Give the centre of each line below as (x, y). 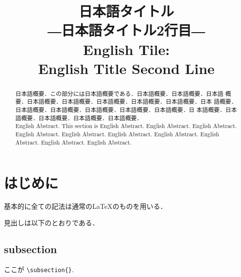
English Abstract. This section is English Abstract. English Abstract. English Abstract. (126, 126)
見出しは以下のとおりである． (52, 222)
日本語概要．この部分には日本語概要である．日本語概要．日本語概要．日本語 (119, 93)
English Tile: (126, 49)
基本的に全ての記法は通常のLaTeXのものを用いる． (86, 206)
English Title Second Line (126, 68)
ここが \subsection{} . (39, 269)
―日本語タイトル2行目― (126, 30)
